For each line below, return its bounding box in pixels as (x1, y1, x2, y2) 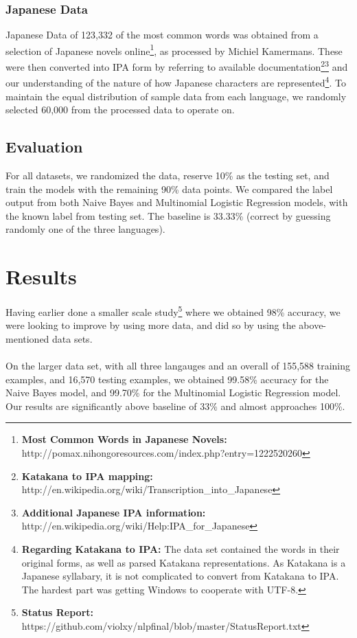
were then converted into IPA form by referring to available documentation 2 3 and (5, 58, 348, 73)
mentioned (5, 331, 49, 345)
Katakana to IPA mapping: (21, 468, 153, 483)
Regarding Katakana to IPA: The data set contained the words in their (21, 542, 340, 556)
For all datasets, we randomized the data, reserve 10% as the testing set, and (5, 168, 330, 182)
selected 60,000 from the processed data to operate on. (5, 102, 235, 117)
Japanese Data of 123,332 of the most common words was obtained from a (5, 27, 319, 42)
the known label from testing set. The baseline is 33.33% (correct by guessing (5, 208, 331, 223)
